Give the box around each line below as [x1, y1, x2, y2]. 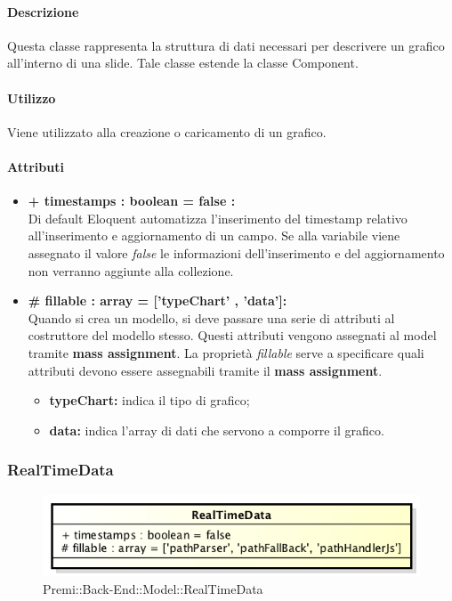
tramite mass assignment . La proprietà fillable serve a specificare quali [28, 343, 424, 361]
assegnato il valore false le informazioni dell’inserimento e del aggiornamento [28, 243, 445, 262]
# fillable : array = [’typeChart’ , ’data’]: [28, 291, 287, 310]
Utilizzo [7, 88, 56, 107]
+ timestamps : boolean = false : [28, 191, 236, 210]
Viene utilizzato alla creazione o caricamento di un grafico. [7, 122, 327, 141]
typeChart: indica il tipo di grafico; [49, 391, 250, 410]
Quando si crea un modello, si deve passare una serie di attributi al [28, 308, 395, 327]
